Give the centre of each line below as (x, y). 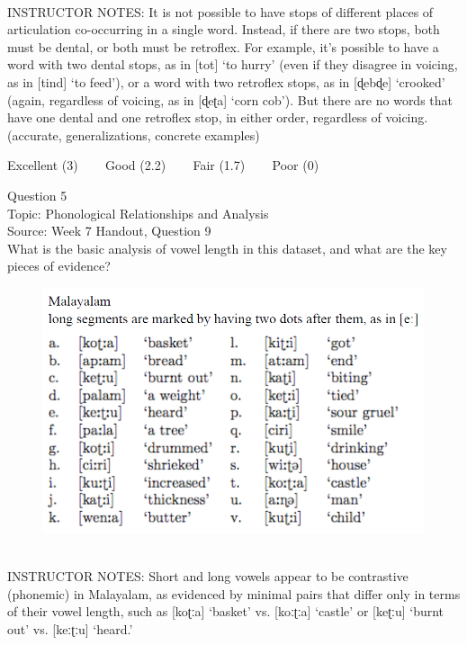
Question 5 (37, 195)
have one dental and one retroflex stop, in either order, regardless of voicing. (218, 117)
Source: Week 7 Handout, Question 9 (109, 231)
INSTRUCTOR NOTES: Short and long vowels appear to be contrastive (208, 576)
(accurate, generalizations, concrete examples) (134, 134)
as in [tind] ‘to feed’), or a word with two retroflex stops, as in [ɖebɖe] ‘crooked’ (226, 81)
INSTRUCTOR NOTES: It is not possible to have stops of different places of (220, 11)
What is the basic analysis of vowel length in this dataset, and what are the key (227, 248)
